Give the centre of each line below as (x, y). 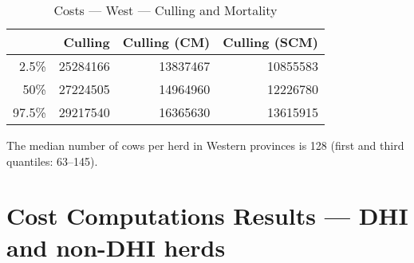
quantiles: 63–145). (52, 161)
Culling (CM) (166, 42)
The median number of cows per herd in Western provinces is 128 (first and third (205, 145)
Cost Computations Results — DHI (207, 216)
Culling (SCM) (270, 42)
